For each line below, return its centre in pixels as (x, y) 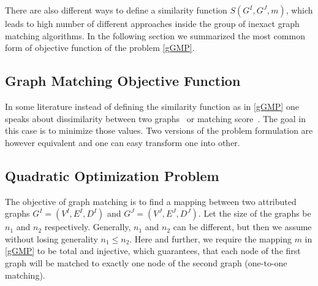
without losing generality (51, 238)
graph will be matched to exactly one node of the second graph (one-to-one (146, 262)
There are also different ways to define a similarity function (116, 10)
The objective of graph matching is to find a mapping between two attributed (151, 201)
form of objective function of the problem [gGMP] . (100, 48)
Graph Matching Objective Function (123, 81)
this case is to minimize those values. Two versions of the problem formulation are (159, 130)
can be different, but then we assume (242, 227)
